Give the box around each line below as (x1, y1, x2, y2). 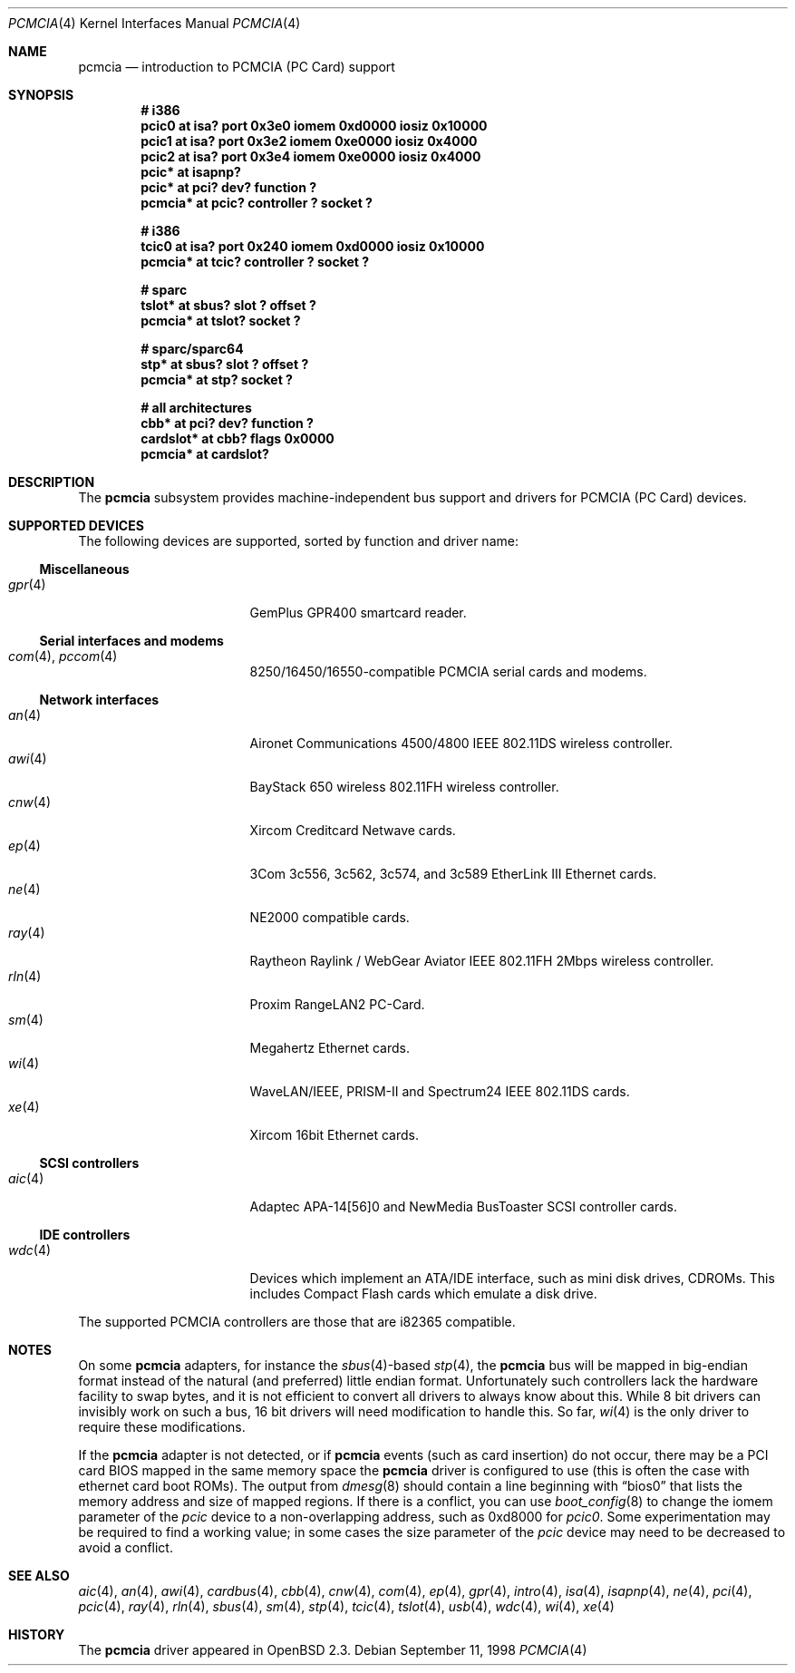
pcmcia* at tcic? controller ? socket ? (141, 254, 370, 269)
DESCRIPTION (8, 474, 95, 490)
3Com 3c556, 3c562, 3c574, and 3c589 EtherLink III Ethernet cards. (249, 866, 657, 881)
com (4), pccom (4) (8, 648, 118, 664)
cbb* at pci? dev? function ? (141, 415, 314, 431)
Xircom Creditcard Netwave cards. (249, 822, 456, 838)
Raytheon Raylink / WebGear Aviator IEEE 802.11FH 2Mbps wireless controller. (249, 953, 714, 968)
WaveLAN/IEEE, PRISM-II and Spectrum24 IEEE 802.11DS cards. (249, 1084, 630, 1099)
